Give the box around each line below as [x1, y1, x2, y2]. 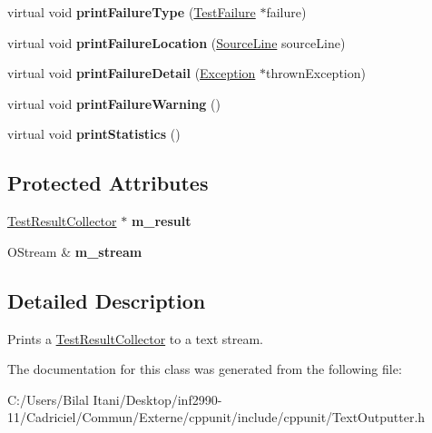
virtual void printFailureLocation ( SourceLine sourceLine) [7, 33, 346, 52]
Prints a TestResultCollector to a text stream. [7, 329, 263, 348]
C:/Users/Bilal [7, 389, 89, 408]
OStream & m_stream [7, 241, 142, 261]
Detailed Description [7, 286, 206, 314]
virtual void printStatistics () [7, 124, 181, 143]
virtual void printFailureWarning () [7, 93, 221, 113]
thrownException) [266, 64, 366, 83]
